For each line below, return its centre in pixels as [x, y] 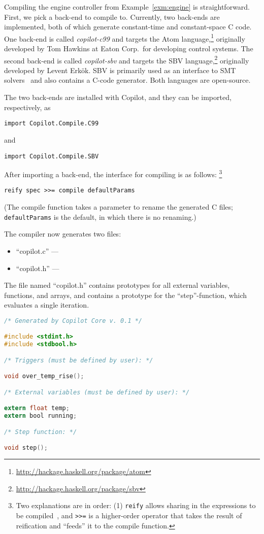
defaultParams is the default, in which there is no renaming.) [100, 216]
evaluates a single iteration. [47, 305]
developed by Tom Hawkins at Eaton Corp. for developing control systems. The [129, 48]
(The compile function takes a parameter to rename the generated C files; [119, 207]
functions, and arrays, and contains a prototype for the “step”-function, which [126, 295]
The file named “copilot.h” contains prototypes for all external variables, [117, 285]
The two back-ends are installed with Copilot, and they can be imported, [118, 97]
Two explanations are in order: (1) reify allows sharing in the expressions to [136, 505]
